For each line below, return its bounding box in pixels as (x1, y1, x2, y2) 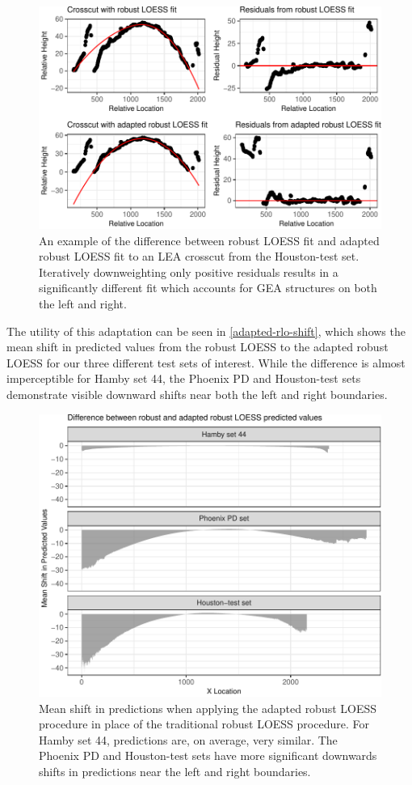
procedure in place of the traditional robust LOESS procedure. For (39, 715, 369, 732)
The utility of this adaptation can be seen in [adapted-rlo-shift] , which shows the (6, 322, 406, 339)
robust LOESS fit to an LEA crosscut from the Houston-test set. (39, 248, 359, 265)
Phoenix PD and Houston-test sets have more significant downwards (39, 747, 377, 764)
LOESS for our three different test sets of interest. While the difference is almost (6, 354, 406, 371)
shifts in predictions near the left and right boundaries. (39, 762, 311, 779)
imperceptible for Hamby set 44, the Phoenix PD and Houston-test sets (6, 370, 361, 387)
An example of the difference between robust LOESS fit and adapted (39, 231, 380, 248)
